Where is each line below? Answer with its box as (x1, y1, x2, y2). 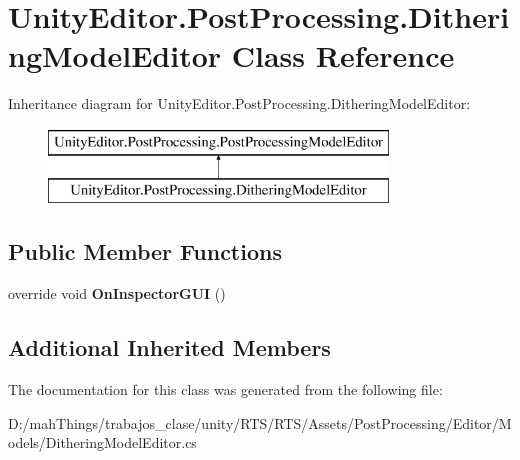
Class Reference (231, 35, 455, 76)
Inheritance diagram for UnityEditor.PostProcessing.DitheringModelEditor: (8, 93, 471, 114)
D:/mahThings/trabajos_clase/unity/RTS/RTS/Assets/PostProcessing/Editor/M (8, 412, 512, 433)
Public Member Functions (8, 236, 282, 267)
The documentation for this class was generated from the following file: (8, 379, 443, 400)
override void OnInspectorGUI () (8, 283, 226, 304)
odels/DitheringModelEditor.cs (8, 432, 197, 453)
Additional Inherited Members (8, 332, 331, 363)
